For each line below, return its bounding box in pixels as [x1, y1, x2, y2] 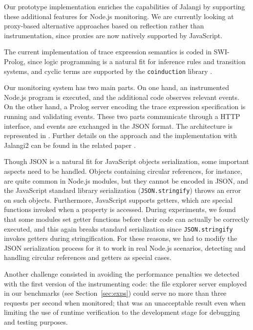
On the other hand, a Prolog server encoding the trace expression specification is [4, 101, 246, 112]
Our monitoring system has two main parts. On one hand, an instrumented [4, 82, 230, 93]
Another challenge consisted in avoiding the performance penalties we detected [4, 269, 240, 279]
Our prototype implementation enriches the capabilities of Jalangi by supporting [4, 1, 245, 11]
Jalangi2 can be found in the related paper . [4, 140, 136, 150]
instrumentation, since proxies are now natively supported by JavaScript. [4, 30, 223, 40]
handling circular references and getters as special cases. [4, 252, 171, 262]
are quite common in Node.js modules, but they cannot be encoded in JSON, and [4, 175, 249, 186]
